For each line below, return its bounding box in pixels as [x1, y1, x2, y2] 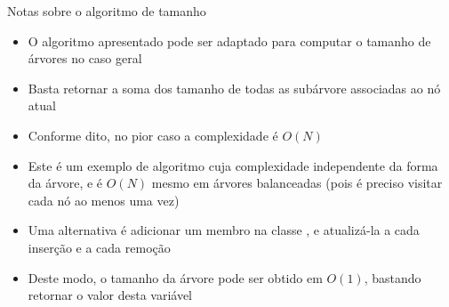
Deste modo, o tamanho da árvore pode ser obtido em [28, 268, 323, 287]
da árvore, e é [28, 174, 103, 192]
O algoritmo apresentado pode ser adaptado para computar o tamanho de [28, 31, 431, 50]
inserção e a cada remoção [28, 238, 171, 256]
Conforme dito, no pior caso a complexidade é [28, 125, 278, 144]
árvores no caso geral [28, 49, 142, 68]
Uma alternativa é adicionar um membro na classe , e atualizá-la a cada [28, 221, 420, 239]
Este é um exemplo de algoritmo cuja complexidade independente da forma [28, 156, 438, 174]
